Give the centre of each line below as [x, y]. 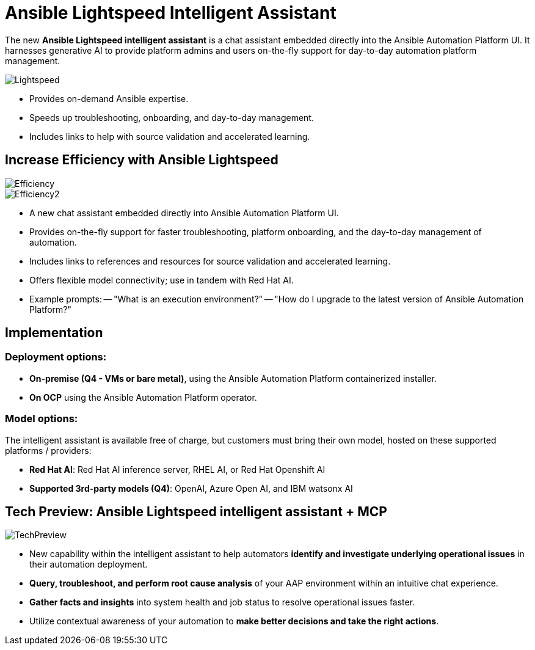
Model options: [42, 419]
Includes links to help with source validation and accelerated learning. [170, 136]
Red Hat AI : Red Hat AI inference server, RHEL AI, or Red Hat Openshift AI [177, 469]
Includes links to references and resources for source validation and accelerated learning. [210, 261]
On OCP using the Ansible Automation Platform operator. [143, 397]
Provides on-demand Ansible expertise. [109, 98]
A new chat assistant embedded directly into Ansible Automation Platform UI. [184, 213]
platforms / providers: [48, 450]
